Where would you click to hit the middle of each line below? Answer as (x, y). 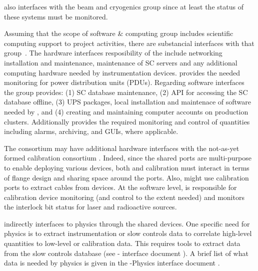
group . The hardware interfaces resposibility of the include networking (113, 53)
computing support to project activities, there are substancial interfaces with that (129, 43)
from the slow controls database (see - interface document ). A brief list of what (126, 253)
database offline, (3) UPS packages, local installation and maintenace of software (128, 102)
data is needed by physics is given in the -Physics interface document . (112, 263)
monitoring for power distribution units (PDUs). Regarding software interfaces (124, 82)
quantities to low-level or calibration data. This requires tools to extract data (122, 243)
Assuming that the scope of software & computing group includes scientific (119, 33)
